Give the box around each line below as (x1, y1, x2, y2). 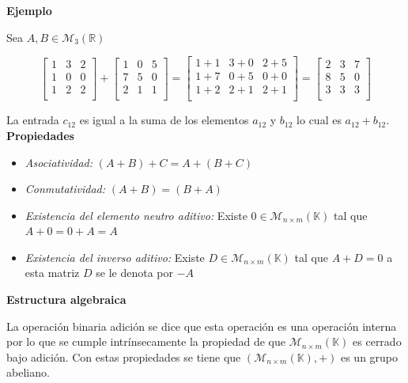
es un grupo (340, 348, 399, 365)
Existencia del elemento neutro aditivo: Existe (25, 207, 247, 223)
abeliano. (6, 364, 50, 381)
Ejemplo (6, 2, 52, 18)
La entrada (6, 112, 59, 128)
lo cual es (297, 112, 342, 128)
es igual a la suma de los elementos (79, 112, 249, 128)
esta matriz (25, 264, 80, 281)
